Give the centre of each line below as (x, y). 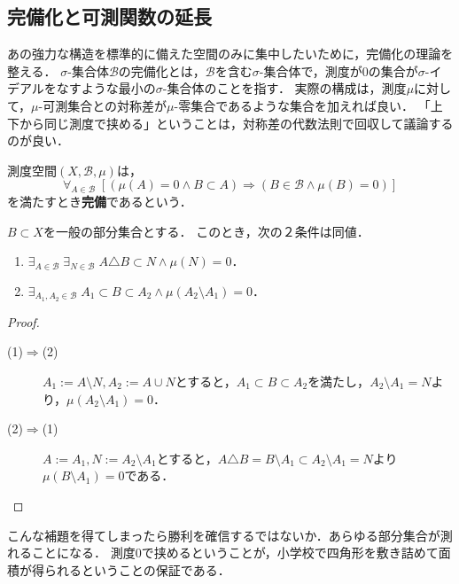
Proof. (23, 321)
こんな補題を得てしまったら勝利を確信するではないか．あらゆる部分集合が (224, 535)
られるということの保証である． (137, 569)
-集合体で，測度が (311, 70)
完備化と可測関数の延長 (109, 16)
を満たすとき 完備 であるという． (100, 202)
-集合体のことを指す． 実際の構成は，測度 (284, 88)
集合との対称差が (117, 105)
